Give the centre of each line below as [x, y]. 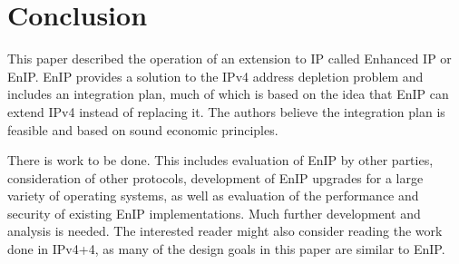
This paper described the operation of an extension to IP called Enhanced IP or [229, 59]
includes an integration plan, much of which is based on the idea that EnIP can [228, 94]
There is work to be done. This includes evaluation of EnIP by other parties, [220, 160]
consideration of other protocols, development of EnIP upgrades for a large [215, 177]
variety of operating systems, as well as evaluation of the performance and [213, 196]
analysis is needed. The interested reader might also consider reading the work [225, 231]
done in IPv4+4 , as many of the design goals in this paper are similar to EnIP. [226, 249]
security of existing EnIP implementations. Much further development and [214, 213]
